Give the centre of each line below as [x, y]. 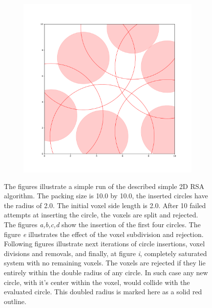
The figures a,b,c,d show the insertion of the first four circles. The [102, 224]
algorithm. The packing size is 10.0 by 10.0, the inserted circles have [106, 196]
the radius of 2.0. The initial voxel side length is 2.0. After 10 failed [105, 205]
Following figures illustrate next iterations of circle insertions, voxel [105, 244]
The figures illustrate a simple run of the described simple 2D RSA [104, 186]
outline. [15, 301]
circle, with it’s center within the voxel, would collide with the [97, 282]
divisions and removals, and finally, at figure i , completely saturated [106, 253]
